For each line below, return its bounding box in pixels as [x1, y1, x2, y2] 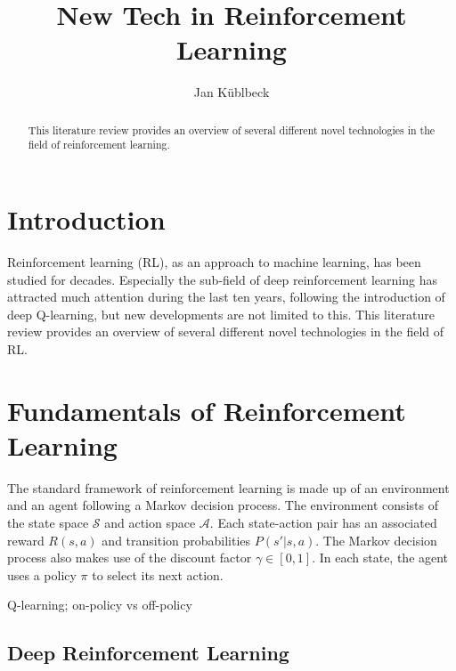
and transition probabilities [102, 530, 251, 549]
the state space [7, 513, 89, 532]
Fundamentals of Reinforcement [7, 392, 406, 428]
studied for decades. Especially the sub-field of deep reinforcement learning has [7, 270, 437, 288]
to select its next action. [92, 565, 224, 584]
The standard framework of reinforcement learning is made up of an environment [7, 478, 450, 497]
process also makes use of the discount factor [7, 548, 252, 567]
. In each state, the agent [312, 548, 449, 567]
